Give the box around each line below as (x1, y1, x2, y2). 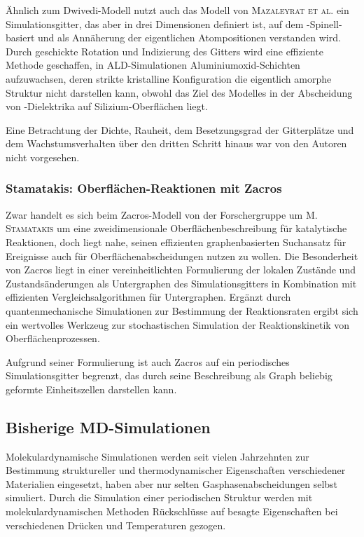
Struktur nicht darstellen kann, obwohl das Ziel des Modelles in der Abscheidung (6, 85, 353, 100)
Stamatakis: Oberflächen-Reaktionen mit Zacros (6, 179, 282, 197)
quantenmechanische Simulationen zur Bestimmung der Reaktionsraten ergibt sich (6, 303, 358, 318)
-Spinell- (307, 16, 342, 31)
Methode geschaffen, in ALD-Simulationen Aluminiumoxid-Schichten (6, 57, 300, 72)
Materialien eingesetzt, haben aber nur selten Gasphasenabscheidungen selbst (6, 476, 338, 491)
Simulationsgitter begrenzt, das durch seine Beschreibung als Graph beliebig (6, 368, 332, 383)
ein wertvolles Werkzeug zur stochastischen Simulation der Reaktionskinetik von (6, 317, 350, 332)
